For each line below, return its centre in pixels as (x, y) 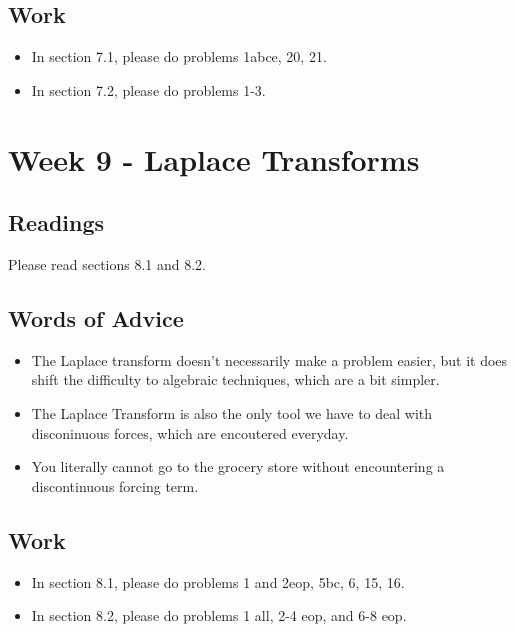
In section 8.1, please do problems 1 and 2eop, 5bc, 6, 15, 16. (218, 581)
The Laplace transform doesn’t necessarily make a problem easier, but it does (269, 359)
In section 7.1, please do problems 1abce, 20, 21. (179, 56)
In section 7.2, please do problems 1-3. (148, 89)
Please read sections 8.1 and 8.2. (107, 263)
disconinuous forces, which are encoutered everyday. (190, 432)
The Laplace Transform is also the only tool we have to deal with (232, 412)
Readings (56, 222)
